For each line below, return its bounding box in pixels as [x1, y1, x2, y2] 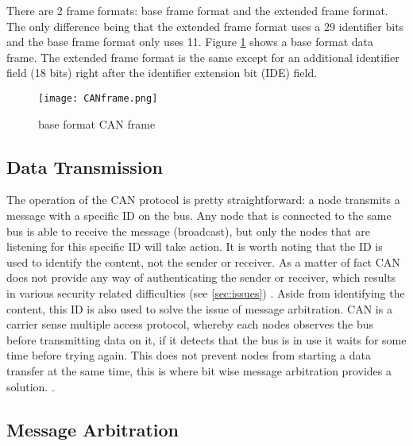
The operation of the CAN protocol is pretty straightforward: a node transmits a [6, 191, 400, 208]
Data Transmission [6, 154, 163, 179]
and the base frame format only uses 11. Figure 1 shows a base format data [6, 33, 373, 50]
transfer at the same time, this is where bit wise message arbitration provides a [6, 362, 392, 379]
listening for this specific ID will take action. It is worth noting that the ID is [6, 238, 383, 255]
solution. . [6, 378, 55, 394]
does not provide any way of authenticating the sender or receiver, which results [6, 269, 396, 286]
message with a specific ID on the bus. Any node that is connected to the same [6, 207, 392, 224]
